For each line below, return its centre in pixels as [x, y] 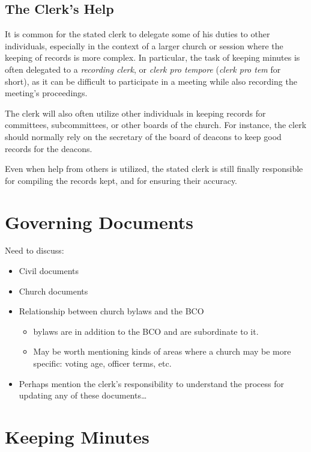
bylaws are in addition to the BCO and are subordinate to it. [146, 331]
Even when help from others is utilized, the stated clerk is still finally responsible [154, 169]
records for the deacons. [49, 148]
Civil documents [49, 271]
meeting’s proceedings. [46, 93]
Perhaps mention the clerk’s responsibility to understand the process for [152, 383]
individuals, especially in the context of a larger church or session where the [144, 45]
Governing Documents [99, 221]
